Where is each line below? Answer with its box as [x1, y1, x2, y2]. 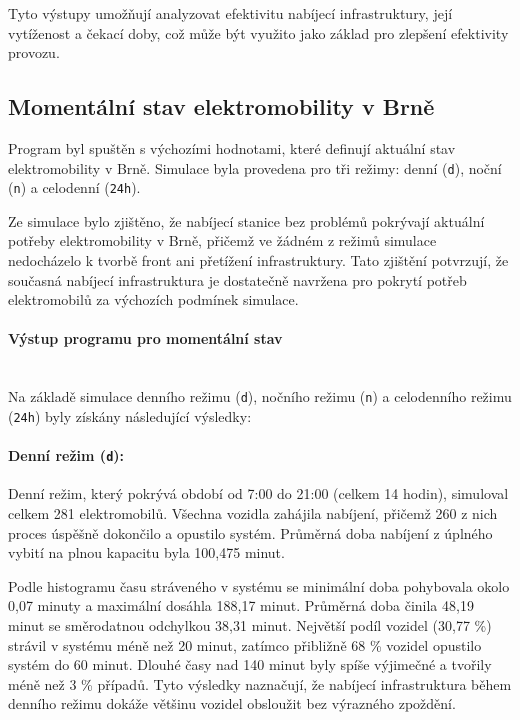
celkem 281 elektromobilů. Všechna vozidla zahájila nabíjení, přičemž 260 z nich [8, 503, 498, 524]
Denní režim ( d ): [8, 445, 125, 466]
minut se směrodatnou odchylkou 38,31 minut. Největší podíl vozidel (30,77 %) [8, 614, 492, 635]
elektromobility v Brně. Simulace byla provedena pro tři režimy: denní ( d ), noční [8, 157, 502, 178]
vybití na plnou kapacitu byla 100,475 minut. [8, 542, 285, 563]
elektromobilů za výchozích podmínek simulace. [8, 289, 299, 310]
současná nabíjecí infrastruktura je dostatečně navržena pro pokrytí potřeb [8, 269, 467, 290]
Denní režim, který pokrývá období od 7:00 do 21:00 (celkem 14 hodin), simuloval [8, 483, 509, 504]
